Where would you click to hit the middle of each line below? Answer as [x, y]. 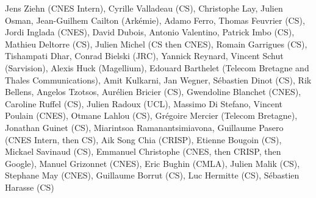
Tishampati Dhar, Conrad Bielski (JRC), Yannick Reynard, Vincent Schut [144, 56]
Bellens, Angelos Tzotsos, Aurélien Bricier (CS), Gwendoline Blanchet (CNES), [153, 92]
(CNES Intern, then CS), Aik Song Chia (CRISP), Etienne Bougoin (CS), [143, 139]
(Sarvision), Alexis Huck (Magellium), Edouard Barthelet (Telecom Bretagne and [157, 67]
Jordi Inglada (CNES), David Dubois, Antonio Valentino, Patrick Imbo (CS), [150, 32]
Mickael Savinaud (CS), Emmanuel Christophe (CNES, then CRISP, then [143, 151]
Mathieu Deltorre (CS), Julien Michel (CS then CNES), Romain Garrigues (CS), [156, 44]
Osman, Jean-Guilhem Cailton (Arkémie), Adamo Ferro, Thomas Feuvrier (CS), [155, 20]
